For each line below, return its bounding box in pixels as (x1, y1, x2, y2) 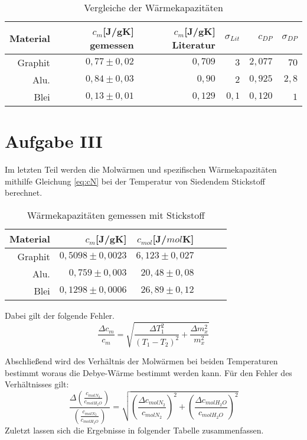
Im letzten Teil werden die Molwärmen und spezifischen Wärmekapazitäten (5, 163, 277, 176)
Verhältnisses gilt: (5, 378, 69, 390)
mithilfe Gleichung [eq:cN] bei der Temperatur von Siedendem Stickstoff (5, 174, 265, 187)
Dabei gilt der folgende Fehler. (5, 309, 115, 321)
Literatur (172, 38, 215, 51)
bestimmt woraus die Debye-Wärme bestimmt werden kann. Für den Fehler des (5, 366, 292, 378)
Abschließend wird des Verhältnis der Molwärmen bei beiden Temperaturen (5, 355, 278, 367)
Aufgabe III (5, 129, 103, 153)
